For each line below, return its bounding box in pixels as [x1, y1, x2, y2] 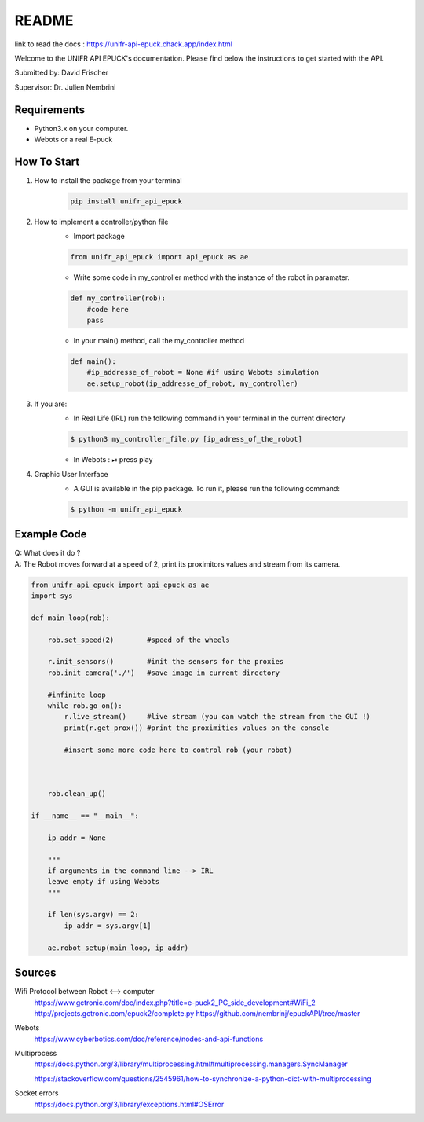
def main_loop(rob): [31, 613, 110, 622]
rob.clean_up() [47, 790, 106, 798]
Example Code [14, 527, 87, 541]
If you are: [34, 399, 68, 409]
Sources [14, 966, 57, 980]
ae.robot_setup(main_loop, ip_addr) [47, 943, 188, 952]
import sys [31, 592, 73, 600]
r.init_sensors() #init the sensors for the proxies [47, 657, 284, 666]
